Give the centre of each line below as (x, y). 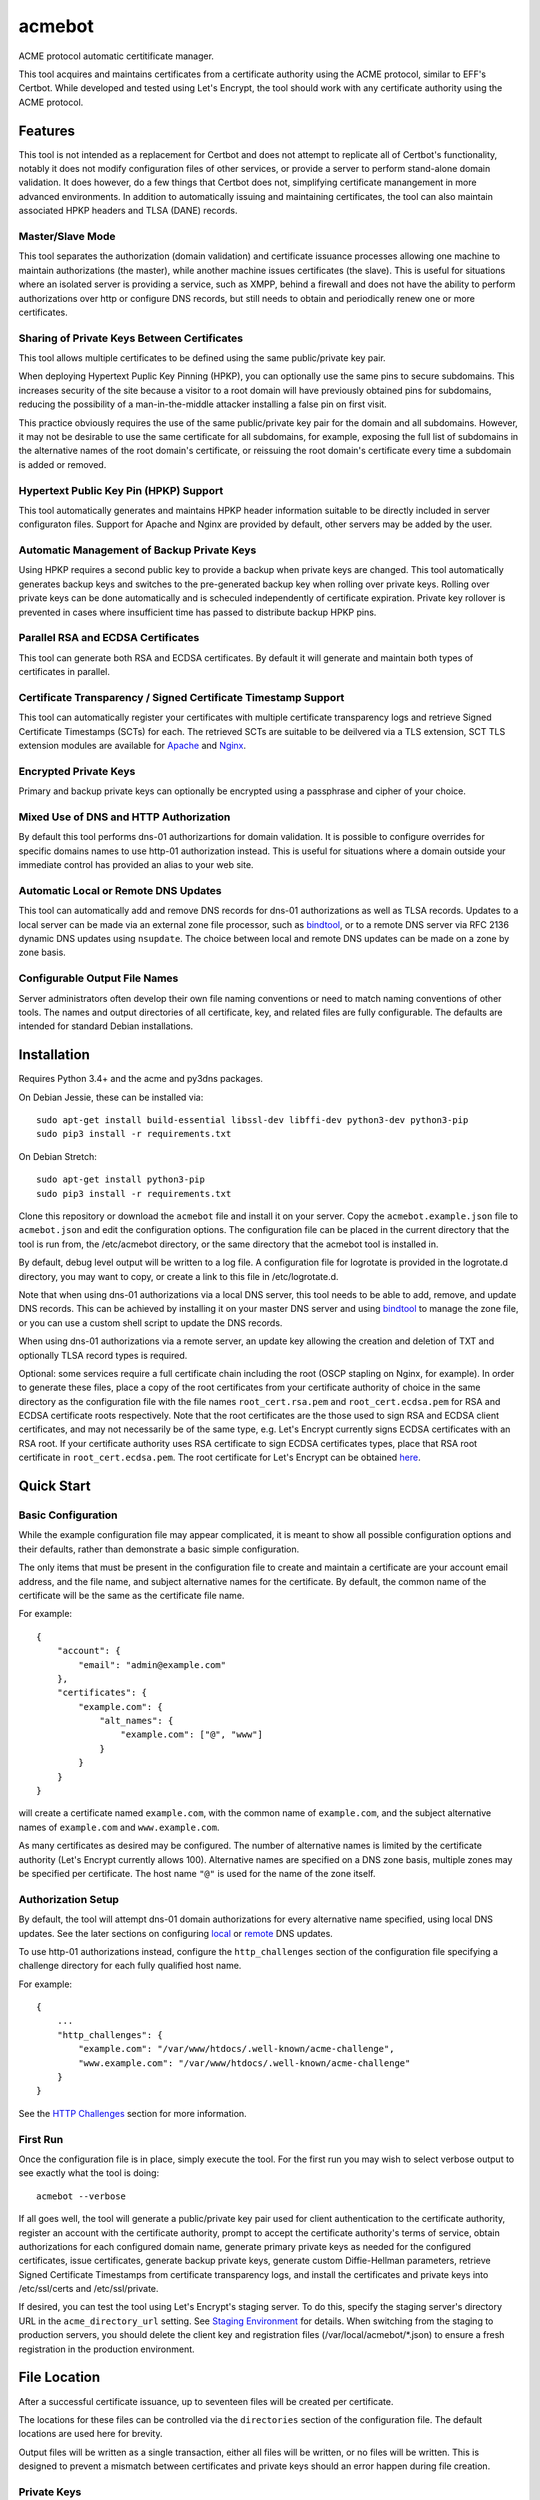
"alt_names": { (136, 1721)
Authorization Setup (69, 1899)
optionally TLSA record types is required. (103, 1355)
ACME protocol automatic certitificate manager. (116, 56)
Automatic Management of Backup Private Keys (137, 550)
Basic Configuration (68, 1515)
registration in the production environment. (106, 2349)
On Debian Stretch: (57, 1156)
